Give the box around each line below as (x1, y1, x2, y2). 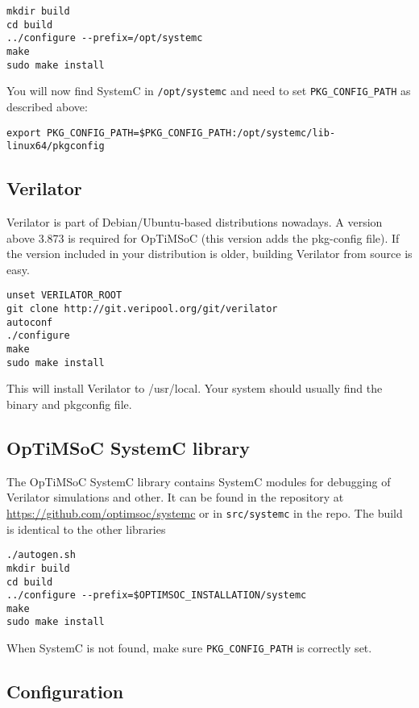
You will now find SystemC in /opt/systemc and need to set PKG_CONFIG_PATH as (6, 82, 411, 99)
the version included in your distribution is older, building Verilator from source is (6, 245, 413, 262)
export (6, 127, 41, 139)
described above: (6, 98, 88, 115)
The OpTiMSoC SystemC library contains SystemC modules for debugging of (6, 473, 391, 489)
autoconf (6, 316, 53, 328)
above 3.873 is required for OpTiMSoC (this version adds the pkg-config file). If (6, 229, 400, 246)
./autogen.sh (6, 549, 76, 561)
